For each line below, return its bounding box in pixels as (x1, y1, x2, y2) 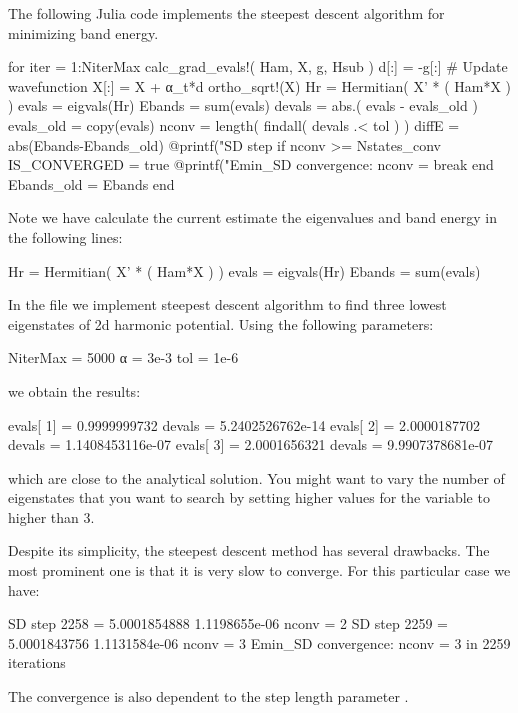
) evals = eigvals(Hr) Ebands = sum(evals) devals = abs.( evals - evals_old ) (8, 95, 478, 116)
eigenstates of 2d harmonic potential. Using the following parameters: (8, 313, 434, 334)
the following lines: (8, 226, 123, 247)
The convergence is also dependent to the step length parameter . (8, 686, 409, 707)
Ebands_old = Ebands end (8, 173, 175, 194)
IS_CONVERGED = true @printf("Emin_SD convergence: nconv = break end (8, 154, 494, 175)
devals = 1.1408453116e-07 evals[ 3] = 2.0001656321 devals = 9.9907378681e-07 (8, 434, 494, 455)
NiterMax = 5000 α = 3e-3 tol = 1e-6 (8, 347, 239, 368)
